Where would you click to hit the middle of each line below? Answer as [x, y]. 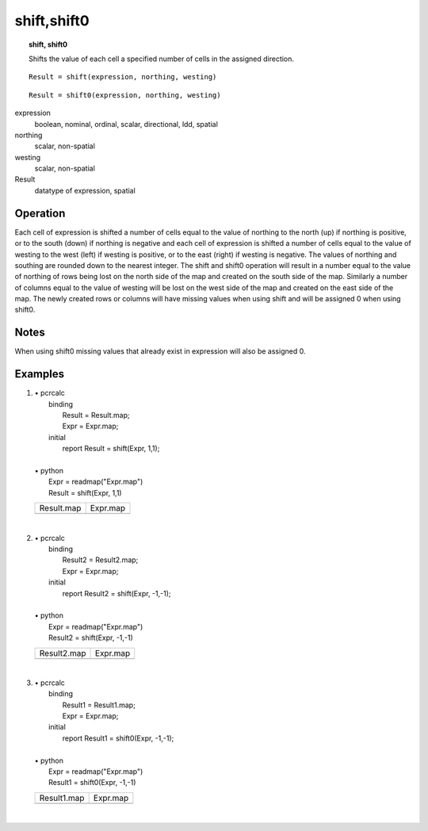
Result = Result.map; [96, 415]
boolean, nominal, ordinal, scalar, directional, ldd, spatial [126, 124]
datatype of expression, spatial [85, 190]
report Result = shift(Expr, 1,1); [111, 449]
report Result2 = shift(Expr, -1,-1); [117, 593]
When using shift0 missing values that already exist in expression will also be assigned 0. [160, 351]
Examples [40, 374]
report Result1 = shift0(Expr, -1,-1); [118, 738]
